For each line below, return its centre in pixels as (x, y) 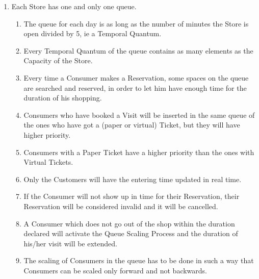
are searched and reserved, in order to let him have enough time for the (135, 87)
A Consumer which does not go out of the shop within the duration (129, 223)
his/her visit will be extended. (70, 243)
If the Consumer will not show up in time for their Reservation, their (132, 196)
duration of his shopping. (63, 98)
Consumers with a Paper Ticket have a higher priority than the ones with (139, 152)
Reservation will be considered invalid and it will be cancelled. (121, 206)
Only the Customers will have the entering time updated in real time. (133, 179)
